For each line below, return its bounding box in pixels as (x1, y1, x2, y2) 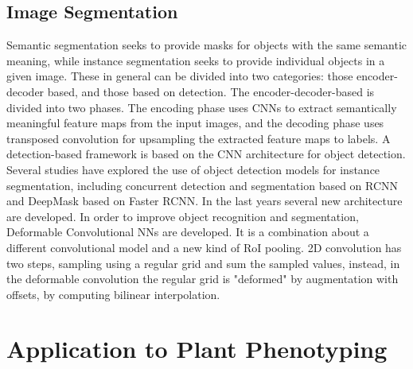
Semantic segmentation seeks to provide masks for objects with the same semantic (6, 37, 407, 53)
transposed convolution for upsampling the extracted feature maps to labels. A (6, 130, 391, 146)
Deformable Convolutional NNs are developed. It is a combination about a (6, 223, 369, 240)
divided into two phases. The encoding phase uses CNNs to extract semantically (6, 99, 397, 115)
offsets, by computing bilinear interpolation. (6, 285, 220, 302)
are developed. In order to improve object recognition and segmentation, (6, 208, 359, 224)
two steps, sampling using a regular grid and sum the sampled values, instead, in (6, 254, 400, 271)
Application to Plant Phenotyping (6, 332, 388, 365)
